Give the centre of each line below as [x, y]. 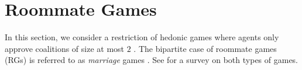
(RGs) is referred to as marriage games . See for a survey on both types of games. [152, 60]
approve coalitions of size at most [65, 48]
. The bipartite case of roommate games [205, 48]
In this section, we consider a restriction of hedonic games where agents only [142, 37]
